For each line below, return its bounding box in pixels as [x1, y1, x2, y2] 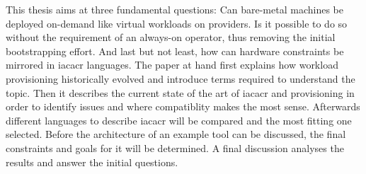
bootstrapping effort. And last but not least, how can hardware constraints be [6, 43, 344, 58]
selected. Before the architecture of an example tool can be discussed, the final [6, 127, 346, 141]
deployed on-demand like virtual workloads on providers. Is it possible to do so [6, 16, 348, 30]
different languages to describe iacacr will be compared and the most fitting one [6, 112, 352, 127]
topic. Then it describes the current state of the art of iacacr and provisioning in [6, 85, 355, 100]
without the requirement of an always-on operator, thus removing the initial [6, 30, 336, 45]
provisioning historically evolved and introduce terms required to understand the [6, 71, 355, 86]
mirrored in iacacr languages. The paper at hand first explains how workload [6, 57, 338, 72]
